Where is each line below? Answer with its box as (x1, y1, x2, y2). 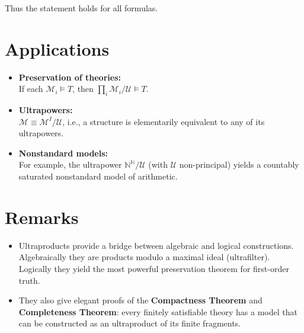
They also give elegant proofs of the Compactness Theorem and (18, 294, 263, 306)
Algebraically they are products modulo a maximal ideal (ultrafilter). (18, 251, 270, 263)
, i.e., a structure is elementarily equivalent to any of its (62, 115, 265, 127)
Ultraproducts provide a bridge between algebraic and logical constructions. (18, 239, 294, 251)
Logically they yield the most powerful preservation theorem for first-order (18, 262, 289, 274)
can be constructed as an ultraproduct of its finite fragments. (18, 317, 241, 329)
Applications (5, 36, 110, 60)
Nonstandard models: (18, 146, 108, 159)
